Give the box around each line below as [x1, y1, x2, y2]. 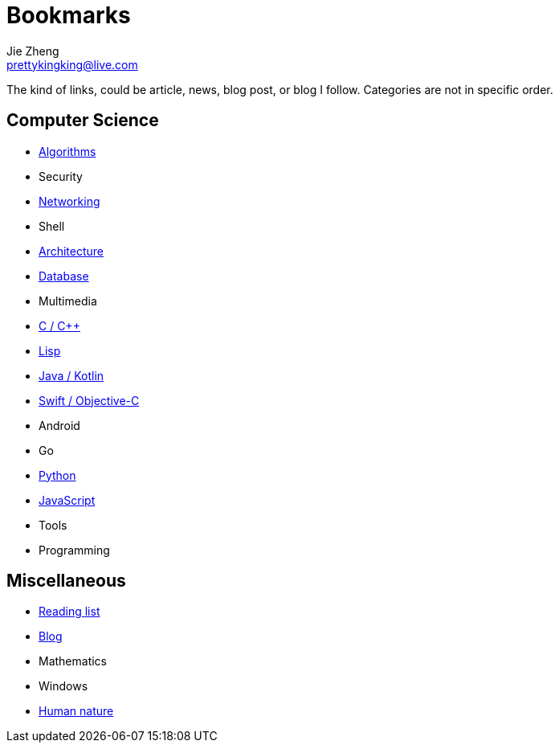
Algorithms [39, 144, 96, 158]
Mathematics [39, 654, 108, 669]
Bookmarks [6, 2, 131, 29]
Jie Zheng [6, 43, 59, 58]
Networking [39, 194, 100, 208]
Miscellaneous [6, 571, 126, 591]
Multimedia [39, 293, 97, 308]
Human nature [39, 704, 114, 718]
